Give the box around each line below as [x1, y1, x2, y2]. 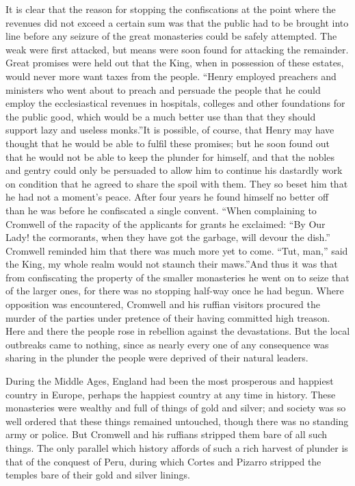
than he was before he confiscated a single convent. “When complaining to [5, 203, 317, 217]
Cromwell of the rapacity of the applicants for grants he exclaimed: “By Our [5, 216, 326, 231]
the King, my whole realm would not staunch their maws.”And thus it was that [5, 257, 338, 271]
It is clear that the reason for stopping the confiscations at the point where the [5, 2, 336, 16]
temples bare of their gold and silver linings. [5, 468, 190, 482]
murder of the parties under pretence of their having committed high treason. [5, 310, 330, 324]
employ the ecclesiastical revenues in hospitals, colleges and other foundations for [5, 96, 345, 110]
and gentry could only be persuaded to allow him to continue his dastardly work [5, 163, 343, 177]
